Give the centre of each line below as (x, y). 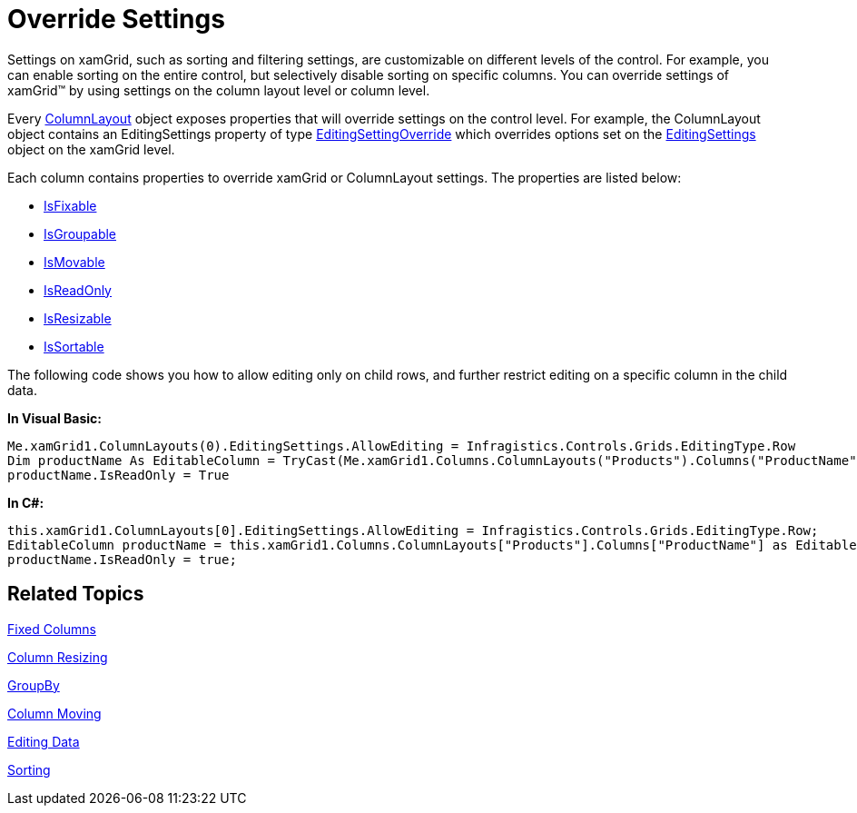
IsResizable (78, 318)
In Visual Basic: (54, 418)
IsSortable (74, 346)
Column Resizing (58, 657)
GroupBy (34, 685)
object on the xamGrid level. (91, 149)
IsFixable (70, 205)
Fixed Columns (52, 629)
